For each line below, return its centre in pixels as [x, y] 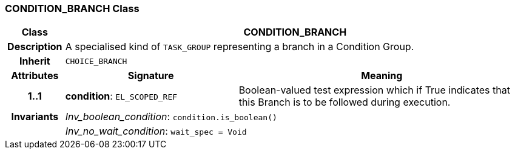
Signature [151, 76]
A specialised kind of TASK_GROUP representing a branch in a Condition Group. [240, 47]
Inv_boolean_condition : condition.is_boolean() [171, 117]
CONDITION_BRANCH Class [72, 8]
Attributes [35, 76]
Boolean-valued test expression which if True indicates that [374, 90]
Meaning [382, 76]
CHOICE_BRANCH [96, 61]
